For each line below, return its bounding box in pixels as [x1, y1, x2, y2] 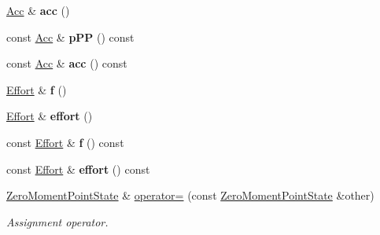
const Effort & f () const [6, 134, 124, 150]
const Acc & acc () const [6, 55, 127, 72]
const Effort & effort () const [6, 160, 150, 177]
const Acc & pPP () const [6, 28, 135, 45]
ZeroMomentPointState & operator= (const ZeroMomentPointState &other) [6, 187, 374, 204]
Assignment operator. [6, 213, 109, 229]
